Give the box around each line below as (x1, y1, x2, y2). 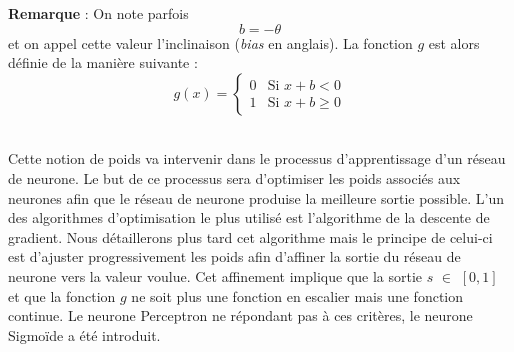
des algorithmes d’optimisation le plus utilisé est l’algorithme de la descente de (8, 207, 490, 228)
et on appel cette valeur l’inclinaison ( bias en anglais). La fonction (8, 32, 413, 53)
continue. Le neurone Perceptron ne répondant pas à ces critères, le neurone (8, 305, 473, 326)
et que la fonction (8, 285, 116, 306)
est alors (428, 32, 480, 53)
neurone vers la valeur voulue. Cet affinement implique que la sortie (8, 265, 423, 286)
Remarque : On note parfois (8, 3, 189, 23)
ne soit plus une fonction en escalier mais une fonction (131, 285, 464, 306)
